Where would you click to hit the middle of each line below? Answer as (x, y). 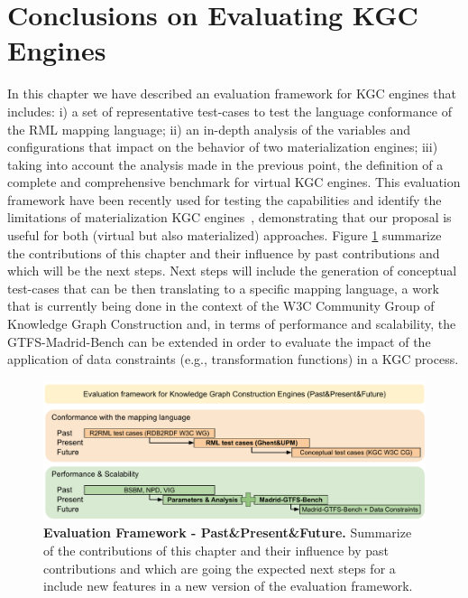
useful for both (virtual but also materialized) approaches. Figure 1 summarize (225, 235)
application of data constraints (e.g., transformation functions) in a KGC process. (233, 359)
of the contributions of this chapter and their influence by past (216, 551)
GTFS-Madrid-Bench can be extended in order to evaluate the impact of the (219, 341)
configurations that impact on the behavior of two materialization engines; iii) (223, 147)
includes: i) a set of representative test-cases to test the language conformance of (229, 111)
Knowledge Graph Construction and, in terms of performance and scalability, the (232, 324)
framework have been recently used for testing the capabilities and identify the (225, 199)
